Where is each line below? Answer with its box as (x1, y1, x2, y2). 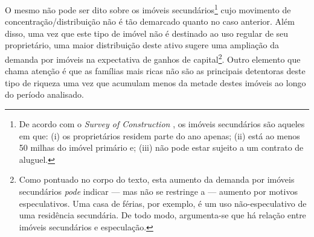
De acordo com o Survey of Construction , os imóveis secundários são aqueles (19, 118, 305, 130)
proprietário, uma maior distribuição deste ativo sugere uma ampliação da (5, 39, 279, 51)
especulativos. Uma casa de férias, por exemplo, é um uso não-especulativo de (19, 197, 307, 209)
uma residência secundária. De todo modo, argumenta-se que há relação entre (19, 209, 306, 221)
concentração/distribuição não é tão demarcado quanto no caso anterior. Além (5, 15, 295, 28)
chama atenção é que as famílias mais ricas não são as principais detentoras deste (5, 65, 306, 77)
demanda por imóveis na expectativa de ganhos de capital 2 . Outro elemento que (5, 51, 301, 65)
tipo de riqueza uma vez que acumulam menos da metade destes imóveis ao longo (5, 76, 306, 89)
